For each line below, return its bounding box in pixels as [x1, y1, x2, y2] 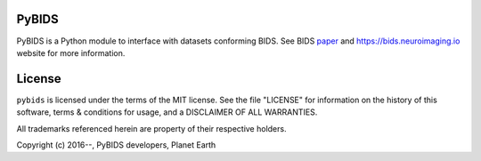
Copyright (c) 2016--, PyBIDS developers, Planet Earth [16, 139, 216, 150]
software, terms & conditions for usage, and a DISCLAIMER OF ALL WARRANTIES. [16, 107, 318, 117]
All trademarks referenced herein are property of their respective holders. [16, 123, 287, 133]
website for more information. [16, 47, 126, 58]
